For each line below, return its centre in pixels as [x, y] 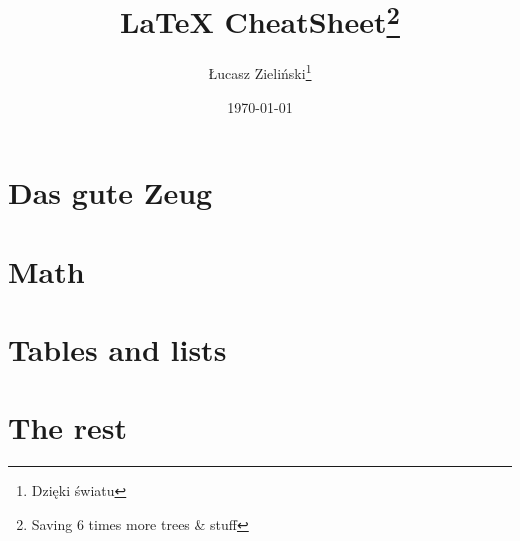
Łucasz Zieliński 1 [260, 72]
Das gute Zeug [110, 192]
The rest [68, 427]
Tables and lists [117, 349]
